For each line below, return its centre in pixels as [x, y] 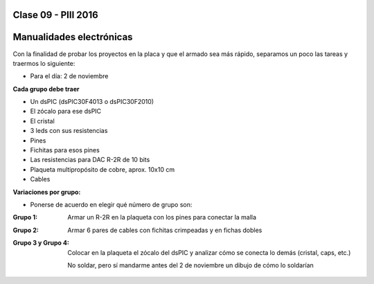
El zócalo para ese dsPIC [66, 112]
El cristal [42, 121]
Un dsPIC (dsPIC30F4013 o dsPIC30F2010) [92, 102]
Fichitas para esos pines [65, 150]
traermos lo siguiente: [44, 63]
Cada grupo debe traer [46, 89]
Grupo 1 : [25, 218]
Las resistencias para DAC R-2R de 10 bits [90, 160]
